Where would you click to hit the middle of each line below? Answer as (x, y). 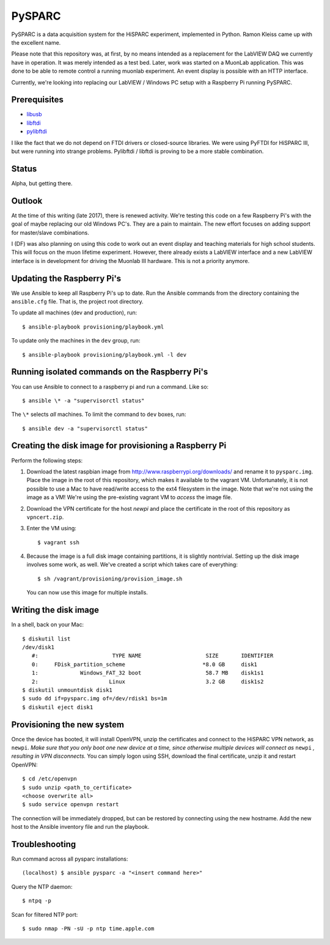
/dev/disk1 (38, 647)
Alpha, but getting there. (42, 183)
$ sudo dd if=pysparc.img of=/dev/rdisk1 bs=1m (95, 699)
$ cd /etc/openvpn (50, 779)
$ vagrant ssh (58, 542)
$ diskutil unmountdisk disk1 (68, 690)
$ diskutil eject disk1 (58, 707)
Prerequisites (37, 100)
